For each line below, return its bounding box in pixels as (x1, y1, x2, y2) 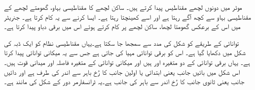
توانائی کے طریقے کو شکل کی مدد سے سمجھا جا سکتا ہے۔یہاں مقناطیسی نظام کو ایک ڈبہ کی (4, 37, 239, 48)
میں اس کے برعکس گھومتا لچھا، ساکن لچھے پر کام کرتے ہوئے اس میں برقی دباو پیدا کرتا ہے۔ (4, 21, 241, 31)
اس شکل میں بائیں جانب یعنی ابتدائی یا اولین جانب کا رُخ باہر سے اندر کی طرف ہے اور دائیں (4, 66, 240, 77)
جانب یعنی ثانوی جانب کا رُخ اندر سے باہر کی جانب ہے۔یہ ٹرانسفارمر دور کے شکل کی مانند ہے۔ (4, 76, 245, 87)
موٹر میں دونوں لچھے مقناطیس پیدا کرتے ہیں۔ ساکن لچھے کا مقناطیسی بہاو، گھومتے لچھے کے (4, 2, 242, 12)
